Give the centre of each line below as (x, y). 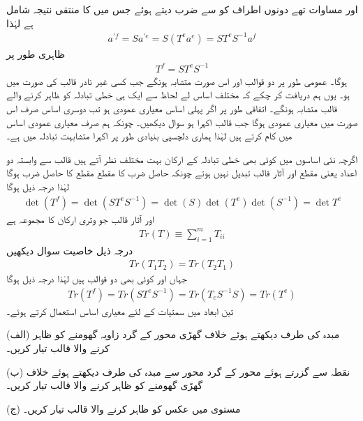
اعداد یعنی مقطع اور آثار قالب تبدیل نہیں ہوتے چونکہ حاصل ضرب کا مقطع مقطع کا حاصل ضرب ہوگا (181, 173)
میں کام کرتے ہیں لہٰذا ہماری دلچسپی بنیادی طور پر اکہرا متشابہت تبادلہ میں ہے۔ (149, 136)
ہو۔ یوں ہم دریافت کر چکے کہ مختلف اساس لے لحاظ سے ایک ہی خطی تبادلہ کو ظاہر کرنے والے (178, 94)
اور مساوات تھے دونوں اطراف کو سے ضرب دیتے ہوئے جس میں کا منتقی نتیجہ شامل (182, 9)
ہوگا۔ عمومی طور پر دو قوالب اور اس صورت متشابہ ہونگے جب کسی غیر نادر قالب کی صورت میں (177, 81)
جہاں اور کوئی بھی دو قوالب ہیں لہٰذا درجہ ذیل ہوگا (97, 278)
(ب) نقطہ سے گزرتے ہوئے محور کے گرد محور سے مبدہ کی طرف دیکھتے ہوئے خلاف (178, 371)
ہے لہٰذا (20, 23)
